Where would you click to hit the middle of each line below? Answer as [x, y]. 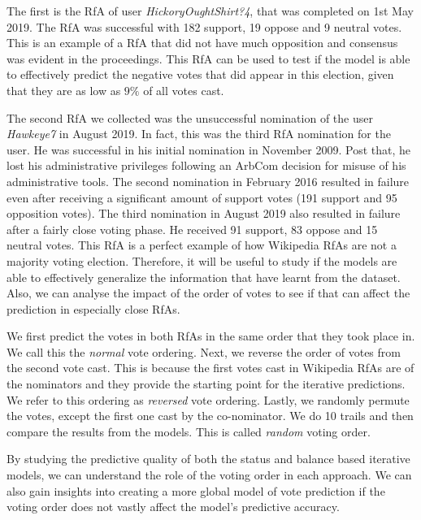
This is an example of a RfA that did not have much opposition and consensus [202, 43]
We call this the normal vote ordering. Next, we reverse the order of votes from [204, 351]
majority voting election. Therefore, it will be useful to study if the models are [202, 260]
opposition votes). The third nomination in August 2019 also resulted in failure [204, 213]
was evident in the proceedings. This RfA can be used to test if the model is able [208, 58]
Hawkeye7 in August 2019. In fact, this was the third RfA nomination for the [199, 134]
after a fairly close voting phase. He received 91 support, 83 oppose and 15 [192, 229]
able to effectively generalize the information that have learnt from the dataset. [204, 277]
